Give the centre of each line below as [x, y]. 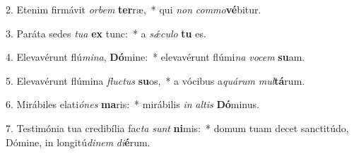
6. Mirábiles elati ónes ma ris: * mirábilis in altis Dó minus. [132, 104]
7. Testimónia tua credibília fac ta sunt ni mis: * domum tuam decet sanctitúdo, [177, 128]
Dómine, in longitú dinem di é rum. [78, 142]
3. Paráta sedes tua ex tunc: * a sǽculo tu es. [106, 33]
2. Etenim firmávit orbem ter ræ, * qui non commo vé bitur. [134, 9]
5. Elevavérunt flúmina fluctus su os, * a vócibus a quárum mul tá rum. [155, 80]
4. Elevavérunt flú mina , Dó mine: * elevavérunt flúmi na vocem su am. [155, 57]
